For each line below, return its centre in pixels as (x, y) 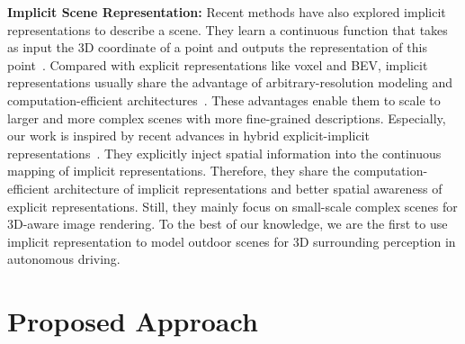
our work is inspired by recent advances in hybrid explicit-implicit (188, 136)
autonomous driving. (64, 259)
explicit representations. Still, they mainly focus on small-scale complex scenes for (232, 206)
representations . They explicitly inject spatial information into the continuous (224, 153)
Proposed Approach (133, 321)
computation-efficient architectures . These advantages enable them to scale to (224, 100)
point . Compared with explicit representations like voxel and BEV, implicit (218, 64)
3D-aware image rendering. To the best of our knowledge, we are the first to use (228, 224)
